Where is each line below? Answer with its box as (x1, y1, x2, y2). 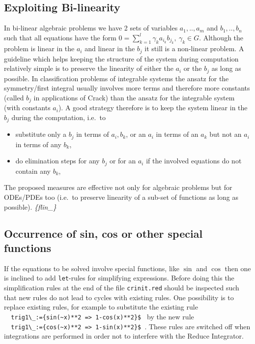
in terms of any (15, 139, 61, 149)
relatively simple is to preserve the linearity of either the (4, 63, 173, 73)
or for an (109, 156, 136, 166)
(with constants (4, 102, 51, 113)
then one (225, 263, 251, 273)
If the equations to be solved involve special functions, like (4, 263, 179, 273)
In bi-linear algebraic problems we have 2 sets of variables (4, 23, 178, 33)
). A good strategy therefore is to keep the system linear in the (58, 102, 248, 113)
